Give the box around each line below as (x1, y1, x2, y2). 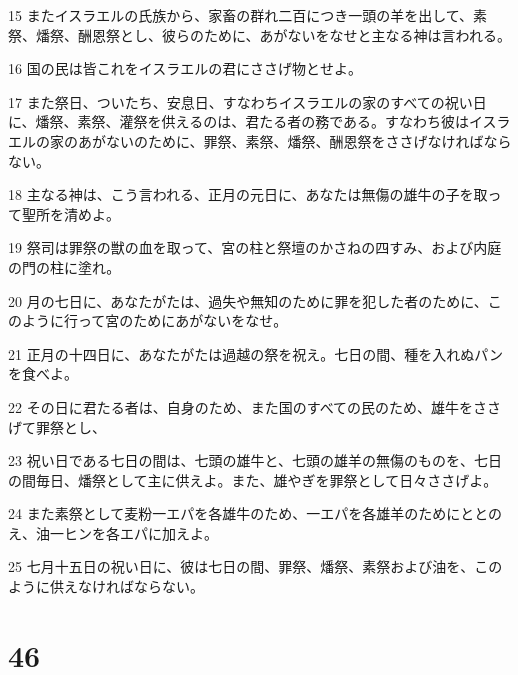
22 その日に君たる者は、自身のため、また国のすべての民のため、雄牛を (8, 396, 474, 417)
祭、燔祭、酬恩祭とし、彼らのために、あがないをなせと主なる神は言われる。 (8, 24, 511, 45)
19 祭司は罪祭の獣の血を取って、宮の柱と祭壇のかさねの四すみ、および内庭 (8, 237, 502, 258)
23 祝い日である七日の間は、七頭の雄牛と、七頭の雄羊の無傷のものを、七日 (8, 450, 502, 471)
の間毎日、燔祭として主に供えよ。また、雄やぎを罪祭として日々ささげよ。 (8, 469, 498, 490)
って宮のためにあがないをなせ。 (77, 310, 288, 331)
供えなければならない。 (49, 576, 204, 597)
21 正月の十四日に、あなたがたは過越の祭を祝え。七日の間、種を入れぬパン (8, 343, 503, 364)
